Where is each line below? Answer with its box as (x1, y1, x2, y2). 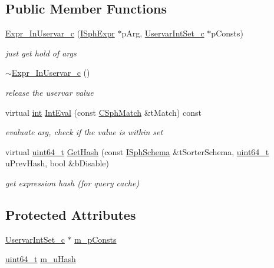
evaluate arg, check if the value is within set (5, 126, 163, 138)
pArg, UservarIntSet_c (121, 27, 204, 39)
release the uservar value (5, 86, 94, 98)
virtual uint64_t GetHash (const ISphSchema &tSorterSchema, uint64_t (5, 145, 269, 158)
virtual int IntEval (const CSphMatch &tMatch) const (5, 106, 202, 118)
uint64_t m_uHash (5, 253, 76, 265)
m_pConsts (74, 233, 117, 245)
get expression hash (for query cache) (5, 176, 140, 189)
